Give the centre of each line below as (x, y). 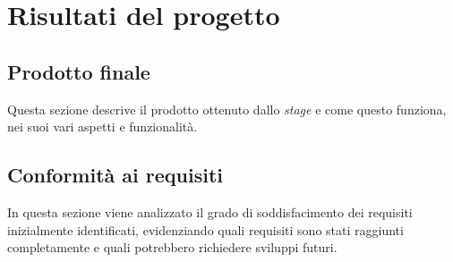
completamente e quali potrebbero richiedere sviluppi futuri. (172, 247)
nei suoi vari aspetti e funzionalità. (103, 127)
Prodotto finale (79, 71)
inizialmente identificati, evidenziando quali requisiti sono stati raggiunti (205, 229)
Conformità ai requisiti (115, 175)
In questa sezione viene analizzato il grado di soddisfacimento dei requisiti (210, 211)
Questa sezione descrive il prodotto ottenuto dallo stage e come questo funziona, (227, 109)
